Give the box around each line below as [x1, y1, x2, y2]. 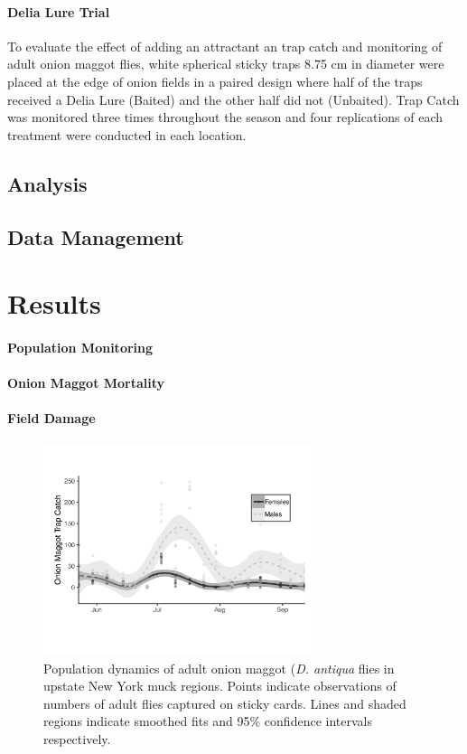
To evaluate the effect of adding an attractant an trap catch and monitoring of [7, 36, 443, 55]
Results [7, 285, 101, 322]
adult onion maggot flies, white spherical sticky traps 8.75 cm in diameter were [7, 54, 444, 73]
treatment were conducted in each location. [7, 125, 247, 144]
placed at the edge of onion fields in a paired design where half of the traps [7, 71, 423, 90]
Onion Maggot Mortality [7, 373, 165, 392]
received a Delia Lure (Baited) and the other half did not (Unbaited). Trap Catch [7, 90, 460, 108]
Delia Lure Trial [7, 2, 110, 21]
